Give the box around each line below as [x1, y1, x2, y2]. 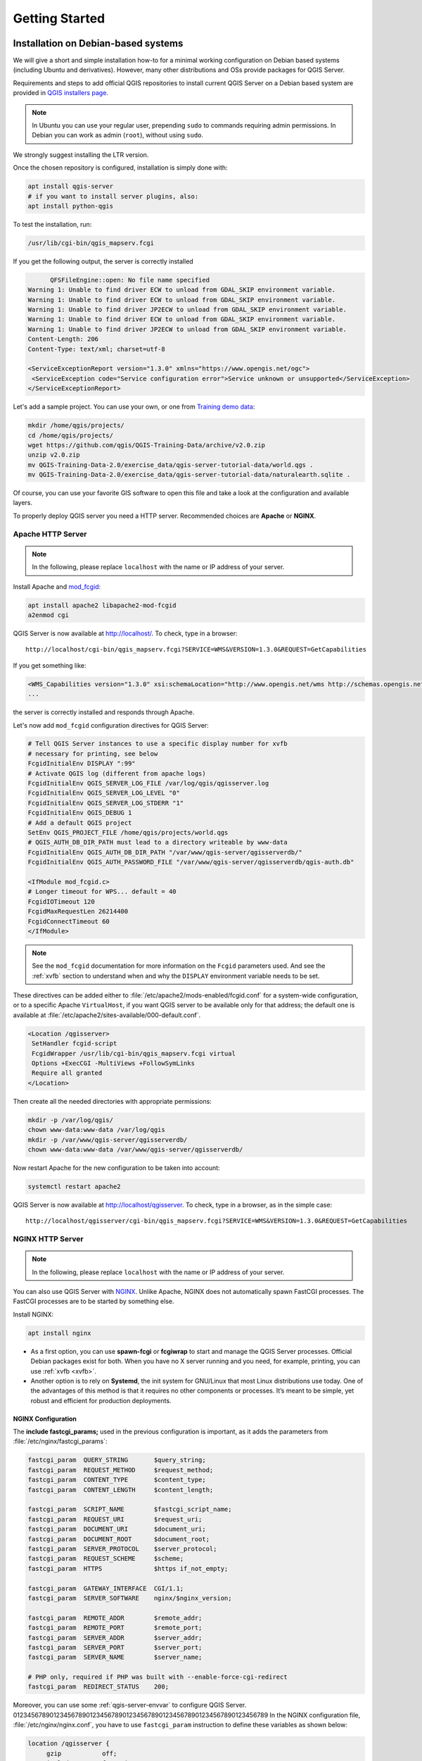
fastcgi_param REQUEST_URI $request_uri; [27, 1515, 203, 1523]
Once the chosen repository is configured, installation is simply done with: [13, 163, 228, 172]
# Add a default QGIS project [27, 819, 132, 827]
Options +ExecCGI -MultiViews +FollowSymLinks [32, 1059, 195, 1067]
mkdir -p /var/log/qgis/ [27, 1116, 114, 1124]
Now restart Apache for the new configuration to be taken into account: [13, 1163, 221, 1172]
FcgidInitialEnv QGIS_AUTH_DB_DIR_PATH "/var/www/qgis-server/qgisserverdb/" [27, 848, 302, 856]
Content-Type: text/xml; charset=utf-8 [27, 345, 165, 353]
